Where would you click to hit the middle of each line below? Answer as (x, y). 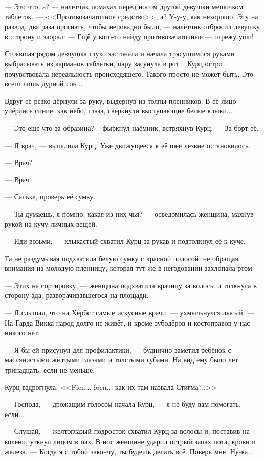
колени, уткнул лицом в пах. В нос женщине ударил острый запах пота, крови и (130, 441)
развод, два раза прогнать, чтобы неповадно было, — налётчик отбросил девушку (132, 26)
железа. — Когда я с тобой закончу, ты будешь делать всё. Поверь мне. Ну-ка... (129, 451)
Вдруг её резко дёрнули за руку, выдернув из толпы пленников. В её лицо (120, 100)
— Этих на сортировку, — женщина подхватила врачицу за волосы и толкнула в (131, 285)
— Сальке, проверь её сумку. (50, 197)
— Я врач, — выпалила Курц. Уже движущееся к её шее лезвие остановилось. (128, 145)
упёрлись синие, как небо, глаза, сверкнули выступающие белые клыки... (119, 111)
